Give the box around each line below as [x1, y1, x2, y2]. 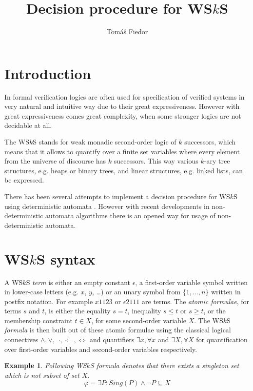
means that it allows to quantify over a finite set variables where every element [4, 146, 240, 156]
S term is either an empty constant [26, 277, 130, 287]
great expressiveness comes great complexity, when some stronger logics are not [4, 110, 241, 121]
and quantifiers [90, 334, 135, 345]
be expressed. [4, 175, 44, 185]
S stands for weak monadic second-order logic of [33, 137, 176, 147]
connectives [4, 334, 39, 345]
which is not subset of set [4, 370, 79, 380]
